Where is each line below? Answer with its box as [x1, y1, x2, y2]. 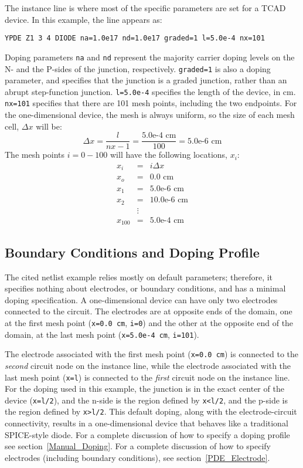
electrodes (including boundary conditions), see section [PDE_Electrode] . [5, 451, 270, 463]
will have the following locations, [110, 148, 227, 161]
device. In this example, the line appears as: [5, 13, 162, 25]
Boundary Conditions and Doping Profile [5, 243, 260, 261]
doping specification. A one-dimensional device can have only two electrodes [5, 293, 278, 306]
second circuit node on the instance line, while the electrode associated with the [5, 359, 291, 371]
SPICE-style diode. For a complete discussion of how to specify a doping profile [5, 428, 290, 440]
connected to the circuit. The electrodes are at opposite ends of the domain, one [5, 305, 292, 317]
